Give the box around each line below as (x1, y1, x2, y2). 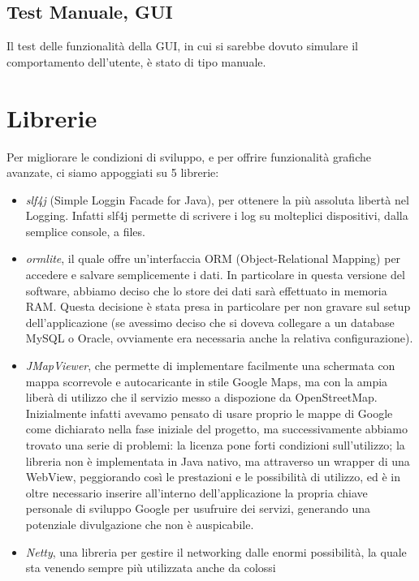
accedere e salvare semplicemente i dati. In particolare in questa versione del (25, 266, 405, 283)
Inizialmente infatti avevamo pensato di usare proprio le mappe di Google (25, 404, 393, 421)
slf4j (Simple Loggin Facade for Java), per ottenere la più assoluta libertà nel (25, 191, 409, 208)
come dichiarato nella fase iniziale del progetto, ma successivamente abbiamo (25, 420, 408, 437)
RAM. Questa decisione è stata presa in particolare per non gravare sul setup (25, 298, 411, 315)
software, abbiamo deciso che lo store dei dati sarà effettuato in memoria (25, 282, 387, 299)
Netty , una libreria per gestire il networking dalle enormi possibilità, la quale (25, 543, 407, 560)
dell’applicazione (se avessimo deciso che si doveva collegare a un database (25, 313, 395, 330)
